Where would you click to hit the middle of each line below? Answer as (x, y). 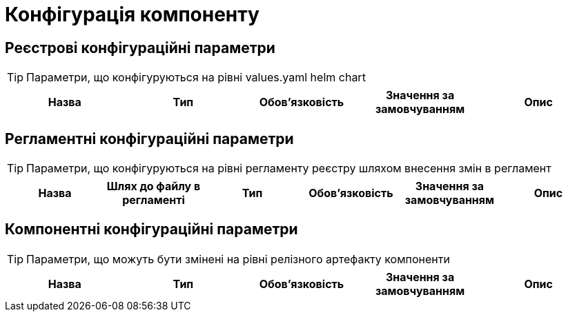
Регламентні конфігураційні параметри (149, 139)
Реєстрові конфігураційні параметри (140, 48)
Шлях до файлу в (154, 186)
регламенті (154, 200)
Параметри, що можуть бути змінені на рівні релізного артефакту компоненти (238, 259)
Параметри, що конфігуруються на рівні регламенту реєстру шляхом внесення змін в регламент (289, 168)
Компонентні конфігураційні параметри (151, 229)
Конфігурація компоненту (132, 14)
